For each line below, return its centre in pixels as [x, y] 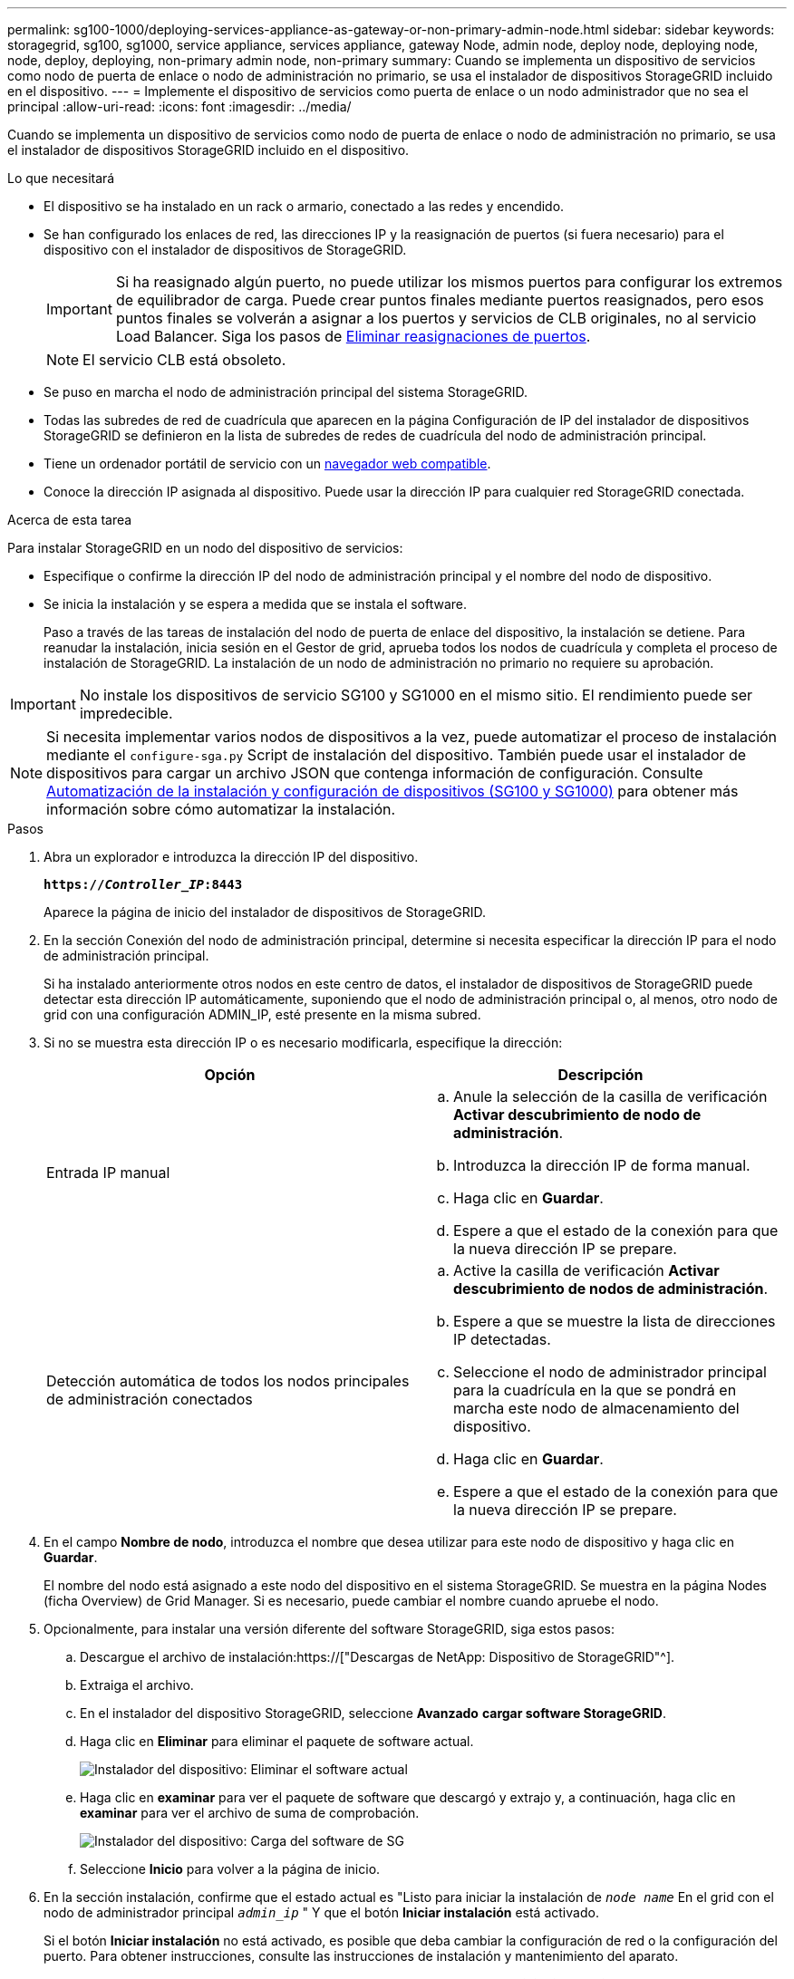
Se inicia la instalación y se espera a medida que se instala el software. [256, 604]
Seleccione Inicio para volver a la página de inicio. [230, 1869]
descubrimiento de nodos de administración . [611, 1289]
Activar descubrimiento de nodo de [577, 1115]
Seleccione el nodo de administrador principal [610, 1372]
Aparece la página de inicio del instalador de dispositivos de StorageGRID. [265, 912]
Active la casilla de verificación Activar [586, 1270]
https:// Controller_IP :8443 [143, 884]
